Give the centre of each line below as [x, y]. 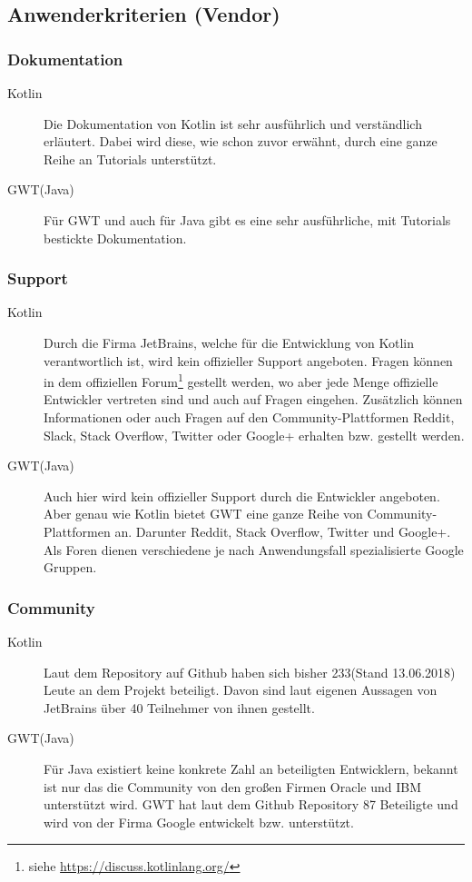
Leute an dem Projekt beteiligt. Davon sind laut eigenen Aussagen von [241, 690]
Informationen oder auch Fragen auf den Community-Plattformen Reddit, [249, 417]
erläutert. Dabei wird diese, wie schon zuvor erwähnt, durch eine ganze [241, 141]
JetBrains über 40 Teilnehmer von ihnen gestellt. [179, 707]
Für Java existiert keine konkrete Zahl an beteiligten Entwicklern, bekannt [251, 768]
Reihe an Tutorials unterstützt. [130, 159]
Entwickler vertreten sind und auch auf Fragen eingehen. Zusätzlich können [253, 399]
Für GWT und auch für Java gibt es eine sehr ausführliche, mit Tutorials [247, 219]
